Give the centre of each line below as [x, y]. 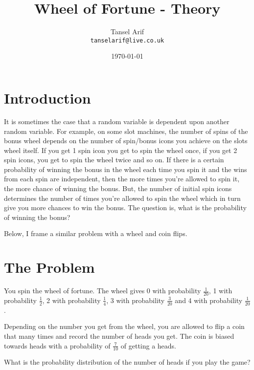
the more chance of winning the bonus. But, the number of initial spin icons [118, 188]
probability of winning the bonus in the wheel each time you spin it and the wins [126, 169]
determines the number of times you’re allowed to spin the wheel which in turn [122, 198]
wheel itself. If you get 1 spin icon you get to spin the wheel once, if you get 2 [121, 150]
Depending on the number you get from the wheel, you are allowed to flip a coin [124, 326]
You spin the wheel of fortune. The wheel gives [74, 291]
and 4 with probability [209, 300]
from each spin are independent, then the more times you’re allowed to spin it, [122, 179]
